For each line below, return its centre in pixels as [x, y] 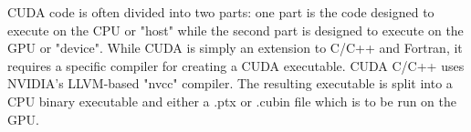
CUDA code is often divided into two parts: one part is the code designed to [221, 12]
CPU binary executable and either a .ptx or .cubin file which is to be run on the [232, 101]
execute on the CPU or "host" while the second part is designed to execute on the [235, 30]
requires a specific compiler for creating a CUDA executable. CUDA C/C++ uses [236, 65]
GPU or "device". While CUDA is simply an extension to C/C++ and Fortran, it [235, 48]
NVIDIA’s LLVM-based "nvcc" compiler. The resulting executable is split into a [230, 83]
